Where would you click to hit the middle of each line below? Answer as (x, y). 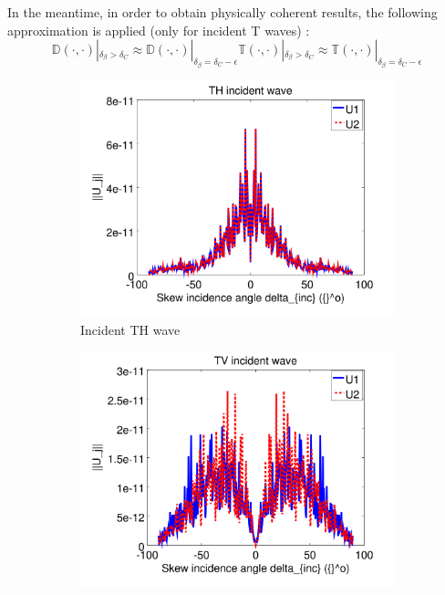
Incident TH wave (130, 329)
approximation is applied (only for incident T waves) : (159, 30)
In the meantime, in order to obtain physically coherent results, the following (222, 12)
